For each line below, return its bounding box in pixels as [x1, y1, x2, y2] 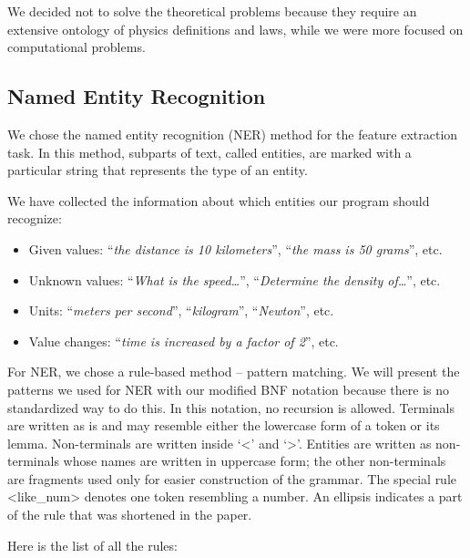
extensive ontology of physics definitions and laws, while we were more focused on [7, 19, 464, 38]
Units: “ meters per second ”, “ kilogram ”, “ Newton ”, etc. [28, 301, 334, 320]
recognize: [7, 209, 62, 228]
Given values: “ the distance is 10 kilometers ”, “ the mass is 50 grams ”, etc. [28, 239, 443, 258]
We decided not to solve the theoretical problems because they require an [7, 2, 417, 20]
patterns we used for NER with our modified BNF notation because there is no [7, 379, 450, 398]
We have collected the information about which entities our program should [7, 191, 430, 210]
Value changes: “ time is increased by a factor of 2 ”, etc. [28, 331, 339, 350]
